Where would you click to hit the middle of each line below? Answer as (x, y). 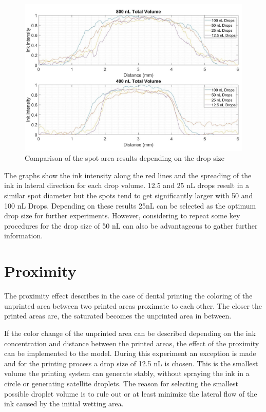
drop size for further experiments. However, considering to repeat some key (122, 216)
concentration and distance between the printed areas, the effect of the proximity (132, 343)
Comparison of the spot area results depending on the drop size (125, 158)
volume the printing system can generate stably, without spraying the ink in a (127, 373)
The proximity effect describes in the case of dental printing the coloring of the (128, 296)
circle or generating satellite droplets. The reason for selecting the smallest (121, 383)
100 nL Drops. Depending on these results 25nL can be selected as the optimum (130, 205)
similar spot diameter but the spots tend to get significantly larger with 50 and (129, 195)
